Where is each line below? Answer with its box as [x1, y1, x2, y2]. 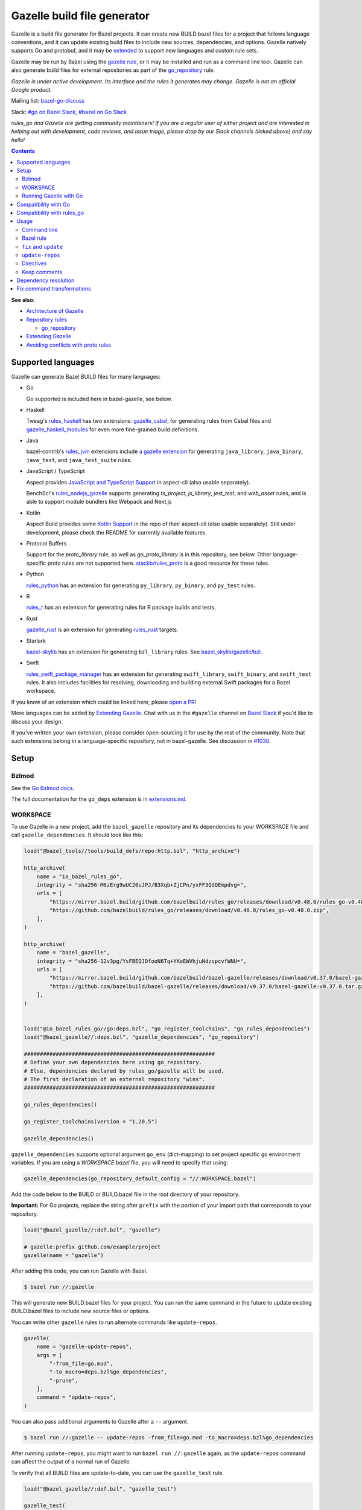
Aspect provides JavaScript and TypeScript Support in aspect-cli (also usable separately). [26, 478, 250, 486]
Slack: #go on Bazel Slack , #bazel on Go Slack [11, 108, 127, 115]
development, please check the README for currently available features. [26, 528, 208, 536]
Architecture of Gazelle [26, 307, 84, 315]
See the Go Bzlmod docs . [11, 784, 75, 791]
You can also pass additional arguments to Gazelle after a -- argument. [11, 1418, 189, 1425]
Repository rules [26, 316, 68, 323]
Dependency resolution [16, 277, 75, 284]
